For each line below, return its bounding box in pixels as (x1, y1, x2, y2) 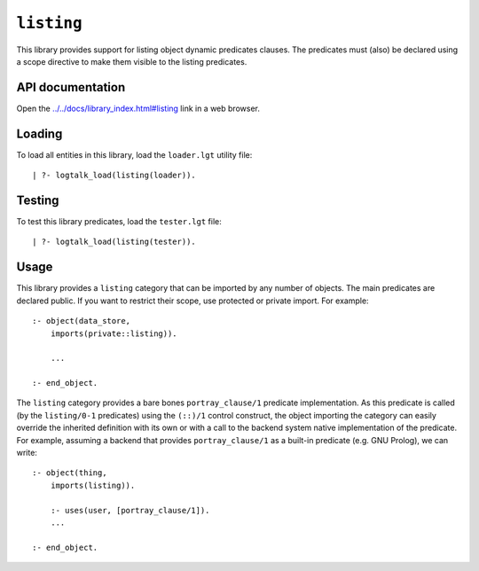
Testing (16, 192, 59, 207)
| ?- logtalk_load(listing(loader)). (32, 170, 197, 181)
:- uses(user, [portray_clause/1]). (50, 505, 210, 515)
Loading (16, 126, 63, 141)
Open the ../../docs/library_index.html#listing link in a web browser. (16, 103, 261, 113)
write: (16, 448, 37, 458)
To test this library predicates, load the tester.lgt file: (16, 216, 222, 227)
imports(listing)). (50, 480, 136, 490)
